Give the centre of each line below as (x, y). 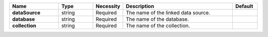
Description (140, 6)
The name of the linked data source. (168, 13)
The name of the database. (157, 19)
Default (244, 6)
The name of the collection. (158, 26)
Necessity (108, 6)
